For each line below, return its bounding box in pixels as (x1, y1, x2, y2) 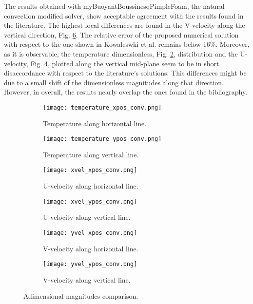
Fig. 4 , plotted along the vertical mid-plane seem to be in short (30, 58, 219, 68)
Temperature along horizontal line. (43, 118, 147, 128)
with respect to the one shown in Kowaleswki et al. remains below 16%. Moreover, (4, 39, 250, 49)
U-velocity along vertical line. (43, 212, 131, 222)
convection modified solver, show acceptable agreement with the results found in (4, 10, 244, 20)
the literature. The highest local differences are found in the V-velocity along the (4, 20, 245, 30)
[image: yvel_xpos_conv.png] (43, 229, 137, 236)
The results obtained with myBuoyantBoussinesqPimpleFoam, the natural (4, 1, 225, 11)
